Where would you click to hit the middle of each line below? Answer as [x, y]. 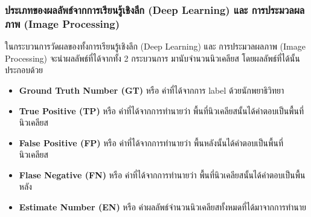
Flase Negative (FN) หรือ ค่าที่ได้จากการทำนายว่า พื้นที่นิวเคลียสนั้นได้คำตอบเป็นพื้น [162, 174]
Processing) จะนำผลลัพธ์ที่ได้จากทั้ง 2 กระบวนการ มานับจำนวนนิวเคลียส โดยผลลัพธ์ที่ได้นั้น [152, 58]
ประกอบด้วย [24, 70]
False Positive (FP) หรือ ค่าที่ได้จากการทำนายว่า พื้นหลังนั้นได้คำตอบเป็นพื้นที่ [151, 142]
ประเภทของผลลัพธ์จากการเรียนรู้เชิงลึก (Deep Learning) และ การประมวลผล [155, 9]
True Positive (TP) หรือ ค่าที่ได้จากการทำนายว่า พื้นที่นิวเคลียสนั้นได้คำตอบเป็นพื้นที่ [162, 110]
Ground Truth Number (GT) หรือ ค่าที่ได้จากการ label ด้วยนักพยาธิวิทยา [152, 90]
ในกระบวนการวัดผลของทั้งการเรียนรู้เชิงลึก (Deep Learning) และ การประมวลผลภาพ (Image [155, 46]
